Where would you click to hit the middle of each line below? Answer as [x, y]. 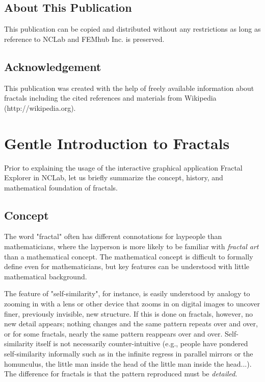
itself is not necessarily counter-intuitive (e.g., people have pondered [142, 343]
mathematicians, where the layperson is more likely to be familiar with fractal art [131, 246]
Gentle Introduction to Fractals [117, 143]
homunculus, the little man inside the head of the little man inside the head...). [128, 363]
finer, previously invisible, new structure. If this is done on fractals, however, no [128, 313]
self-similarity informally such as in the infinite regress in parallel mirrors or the [129, 354]
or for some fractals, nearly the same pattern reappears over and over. [113, 333]
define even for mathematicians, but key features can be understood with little [127, 266]
